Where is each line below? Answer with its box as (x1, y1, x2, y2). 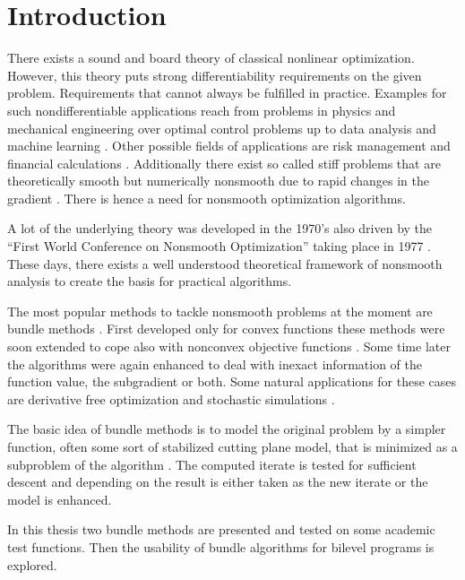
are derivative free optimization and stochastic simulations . (7, 389, 335, 408)
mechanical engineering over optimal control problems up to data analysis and (7, 118, 436, 137)
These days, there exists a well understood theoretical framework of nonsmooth (7, 254, 443, 273)
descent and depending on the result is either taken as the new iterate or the (7, 472, 428, 491)
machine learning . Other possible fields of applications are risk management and (7, 136, 451, 155)
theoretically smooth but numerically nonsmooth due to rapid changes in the (7, 171, 429, 190)
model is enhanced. (7, 489, 112, 508)
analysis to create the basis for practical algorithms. (7, 272, 292, 290)
